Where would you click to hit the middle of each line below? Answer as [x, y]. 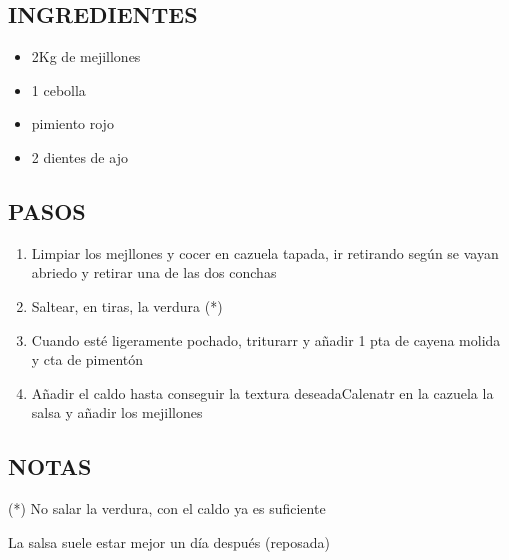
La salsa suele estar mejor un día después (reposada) [169, 541]
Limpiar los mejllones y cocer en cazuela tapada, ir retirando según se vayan [265, 252]
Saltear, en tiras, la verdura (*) [127, 305]
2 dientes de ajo [79, 156]
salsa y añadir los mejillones [117, 412]
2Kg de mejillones [86, 56]
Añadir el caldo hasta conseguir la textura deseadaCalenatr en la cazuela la [262, 392]
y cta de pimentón [87, 359]
